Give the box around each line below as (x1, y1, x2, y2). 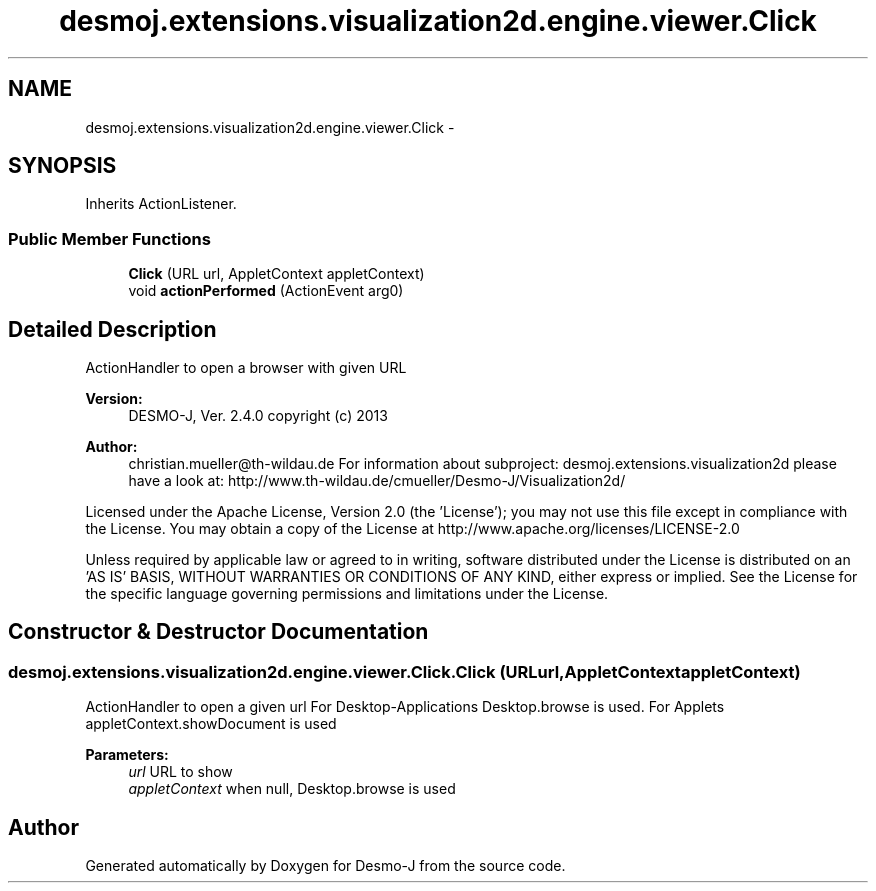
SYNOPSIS (8, 153, 117, 179)
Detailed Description (8, 316, 217, 342)
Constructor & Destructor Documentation (8, 619, 429, 645)
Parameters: (85, 746, 169, 764)
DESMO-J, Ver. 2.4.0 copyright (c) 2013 (128, 407, 388, 425)
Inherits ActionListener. (85, 195, 237, 213)
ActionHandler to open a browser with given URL (85, 359, 407, 377)
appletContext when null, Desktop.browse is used (128, 780, 456, 798)
